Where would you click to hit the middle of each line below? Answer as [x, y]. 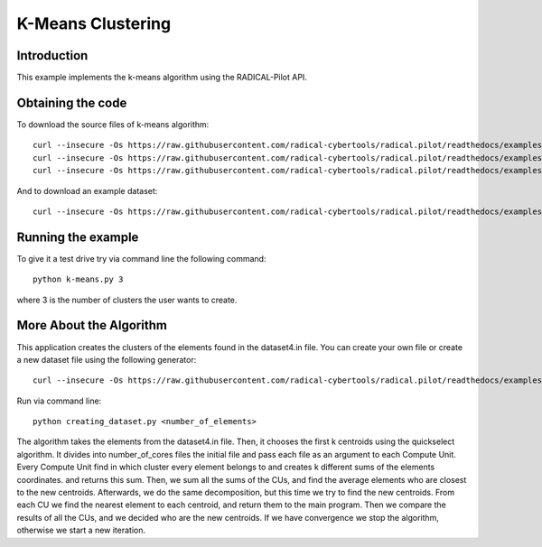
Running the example [78, 237]
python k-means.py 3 [78, 279]
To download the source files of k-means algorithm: [113, 124]
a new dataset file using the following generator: [107, 359]
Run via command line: [59, 401]
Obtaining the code [72, 102]
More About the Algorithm [92, 325]
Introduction [52, 56]
